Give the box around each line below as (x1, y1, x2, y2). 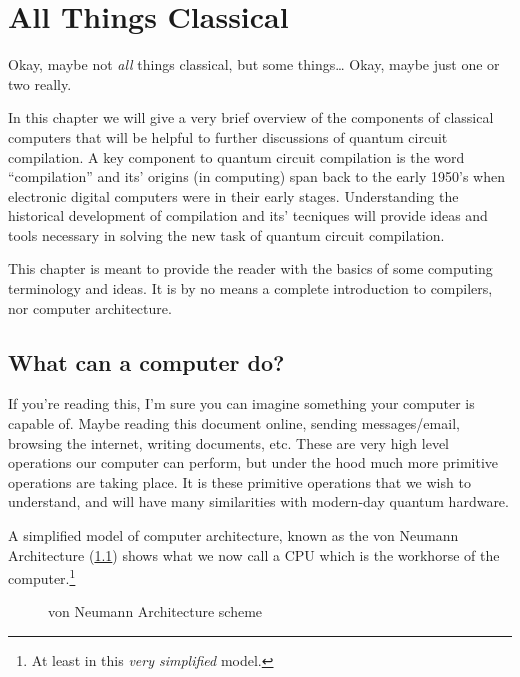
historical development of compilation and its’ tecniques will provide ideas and (8, 205, 488, 226)
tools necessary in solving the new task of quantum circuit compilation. (8, 224, 445, 245)
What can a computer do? (8, 346, 285, 377)
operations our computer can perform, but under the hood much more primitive (8, 452, 499, 473)
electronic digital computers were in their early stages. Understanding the (8, 185, 459, 206)
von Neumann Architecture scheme (48, 601, 263, 622)
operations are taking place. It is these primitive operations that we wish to (8, 471, 471, 492)
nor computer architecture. (8, 297, 172, 318)
